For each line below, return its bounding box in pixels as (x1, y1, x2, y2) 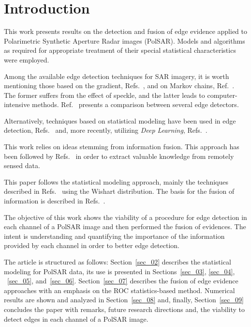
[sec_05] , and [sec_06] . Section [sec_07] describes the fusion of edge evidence (7, 276, 238, 286)
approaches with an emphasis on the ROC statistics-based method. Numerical (4, 285, 235, 295)
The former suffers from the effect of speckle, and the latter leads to (4, 90, 205, 100)
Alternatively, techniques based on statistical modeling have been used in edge (4, 115, 236, 125)
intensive (4, 99, 30, 109)
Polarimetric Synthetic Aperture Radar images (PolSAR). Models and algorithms (4, 35, 245, 46)
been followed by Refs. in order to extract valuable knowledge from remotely (4, 151, 234, 161)
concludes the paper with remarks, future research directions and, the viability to (4, 304, 245, 314)
